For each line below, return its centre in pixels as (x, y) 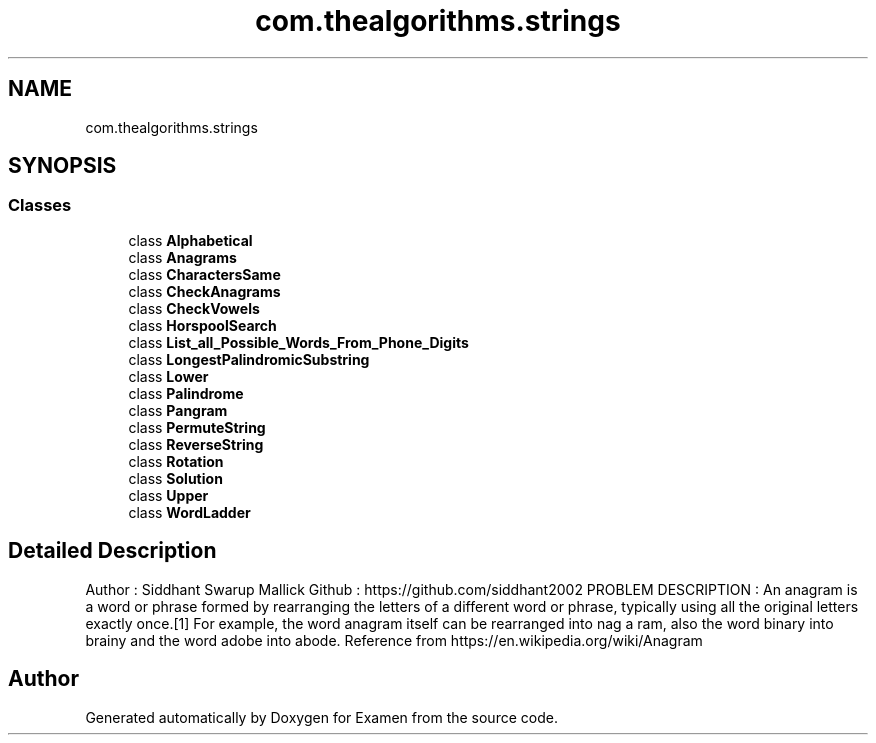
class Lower (168, 376)
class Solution (175, 478)
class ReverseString (196, 444)
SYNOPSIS (62, 166)
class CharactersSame (204, 274)
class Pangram (178, 410)
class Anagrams (182, 257)
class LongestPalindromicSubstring (249, 359)
